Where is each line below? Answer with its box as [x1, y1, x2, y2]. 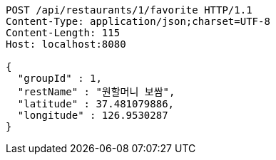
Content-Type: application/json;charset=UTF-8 [6, 16, 270, 27]
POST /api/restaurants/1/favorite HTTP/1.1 [6, 4, 252, 16]
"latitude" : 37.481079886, [17, 98, 175, 110]
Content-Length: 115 [6, 27, 121, 38]
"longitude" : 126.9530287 [17, 110, 168, 121]
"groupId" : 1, [17, 73, 102, 84]
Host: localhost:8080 [6, 38, 126, 50]
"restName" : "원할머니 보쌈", [17, 86, 175, 97]
